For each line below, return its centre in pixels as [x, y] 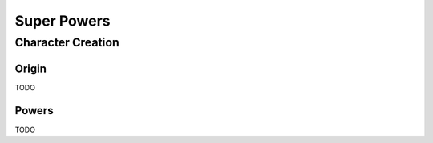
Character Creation [67, 42]
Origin [31, 68]
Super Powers [63, 21]
